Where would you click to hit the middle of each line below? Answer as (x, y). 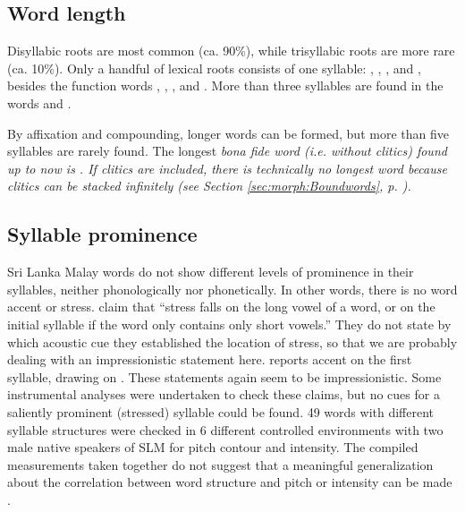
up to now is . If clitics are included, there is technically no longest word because (227, 168)
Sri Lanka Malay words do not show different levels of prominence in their (211, 272)
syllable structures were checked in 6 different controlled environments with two (225, 429)
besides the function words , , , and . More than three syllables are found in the (225, 85)
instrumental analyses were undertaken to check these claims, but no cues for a (224, 394)
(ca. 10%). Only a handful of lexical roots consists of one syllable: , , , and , (214, 68)
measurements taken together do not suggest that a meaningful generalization (220, 464)
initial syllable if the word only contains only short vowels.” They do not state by (229, 324)
